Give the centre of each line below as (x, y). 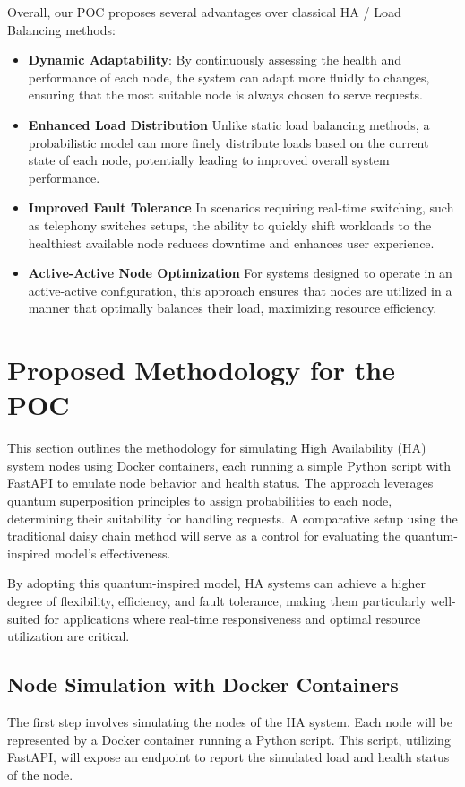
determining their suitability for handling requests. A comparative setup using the (232, 518)
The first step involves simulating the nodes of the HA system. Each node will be (230, 721)
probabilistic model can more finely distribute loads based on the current (228, 142)
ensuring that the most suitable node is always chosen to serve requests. (225, 95)
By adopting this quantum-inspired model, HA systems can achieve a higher (216, 583)
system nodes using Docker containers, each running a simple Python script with (229, 465)
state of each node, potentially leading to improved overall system (209, 160)
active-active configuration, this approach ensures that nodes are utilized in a (240, 290)
